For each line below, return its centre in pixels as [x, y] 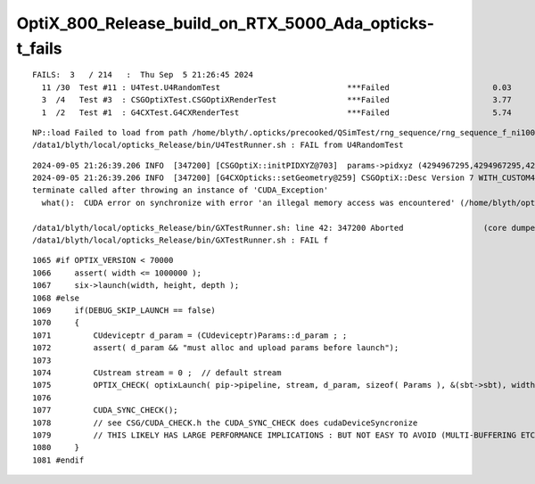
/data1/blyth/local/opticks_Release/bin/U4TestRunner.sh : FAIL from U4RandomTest [218, 145]
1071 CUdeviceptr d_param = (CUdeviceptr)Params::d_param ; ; [190, 335]
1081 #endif [58, 460]
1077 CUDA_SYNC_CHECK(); [105, 410]
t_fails [39, 48]
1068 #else [56, 298]
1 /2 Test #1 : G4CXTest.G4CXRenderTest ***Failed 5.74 [276, 112]
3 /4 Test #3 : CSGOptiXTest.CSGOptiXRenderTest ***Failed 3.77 [276, 100]
